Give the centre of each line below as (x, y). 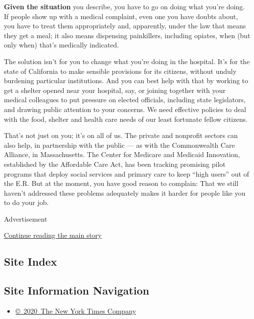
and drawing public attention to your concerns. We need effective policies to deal (125, 109)
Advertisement (26, 218)
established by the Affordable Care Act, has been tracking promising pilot (115, 164)
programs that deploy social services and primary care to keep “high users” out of (127, 173)
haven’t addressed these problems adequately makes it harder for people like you (125, 193)
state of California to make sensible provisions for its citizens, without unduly (120, 71)
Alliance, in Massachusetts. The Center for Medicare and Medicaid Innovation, (122, 154)
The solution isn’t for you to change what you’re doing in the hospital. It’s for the (127, 61)
